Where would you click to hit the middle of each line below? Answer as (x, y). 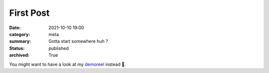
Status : (17, 48)
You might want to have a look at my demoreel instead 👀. (67, 64)
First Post (29, 13)
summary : (20, 41)
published (59, 48)
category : (20, 34)
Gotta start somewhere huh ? (78, 41)
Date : (15, 28)
